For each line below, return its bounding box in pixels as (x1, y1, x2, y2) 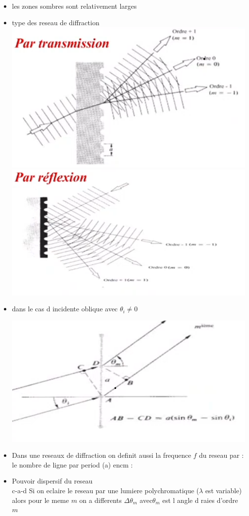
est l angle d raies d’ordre (162, 495, 238, 505)
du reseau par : (199, 450, 244, 460)
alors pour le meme (12, 495, 69, 505)
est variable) (205, 485, 242, 496)
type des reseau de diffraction (12, 17, 100, 27)
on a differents (79, 495, 122, 505)
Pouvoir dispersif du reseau (12, 476, 93, 486)
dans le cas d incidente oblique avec (12, 304, 118, 314)
